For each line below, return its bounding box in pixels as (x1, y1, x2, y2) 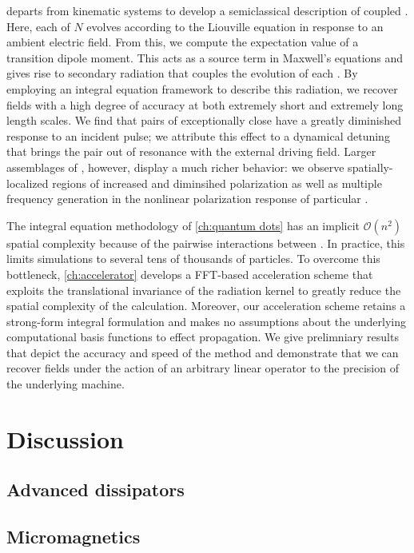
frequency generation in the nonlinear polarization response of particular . (6, 190, 368, 207)
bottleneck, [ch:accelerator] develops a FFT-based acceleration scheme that (6, 265, 373, 282)
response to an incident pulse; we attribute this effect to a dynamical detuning (6, 127, 390, 144)
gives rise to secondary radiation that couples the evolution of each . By (6, 65, 358, 82)
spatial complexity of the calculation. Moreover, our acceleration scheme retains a (6, 297, 406, 314)
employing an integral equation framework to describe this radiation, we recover (6, 80, 398, 97)
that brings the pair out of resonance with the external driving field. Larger (6, 143, 376, 160)
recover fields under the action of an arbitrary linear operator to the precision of (6, 360, 399, 376)
